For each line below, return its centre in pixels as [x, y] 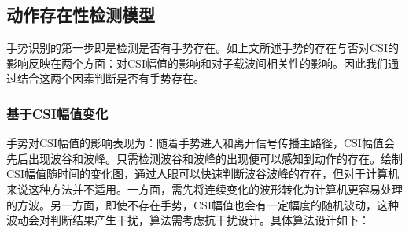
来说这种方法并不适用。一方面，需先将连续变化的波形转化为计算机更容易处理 [204, 189]
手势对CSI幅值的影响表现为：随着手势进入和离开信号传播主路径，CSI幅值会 [201, 143]
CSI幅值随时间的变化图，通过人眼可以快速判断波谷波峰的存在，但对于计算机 [203, 174]
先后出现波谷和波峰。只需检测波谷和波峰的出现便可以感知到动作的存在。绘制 [204, 158]
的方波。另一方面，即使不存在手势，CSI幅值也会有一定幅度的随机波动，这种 [203, 204]
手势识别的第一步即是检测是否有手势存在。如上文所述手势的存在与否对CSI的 [203, 48]
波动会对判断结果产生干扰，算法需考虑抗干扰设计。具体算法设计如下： [188, 220]
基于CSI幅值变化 [57, 113]
